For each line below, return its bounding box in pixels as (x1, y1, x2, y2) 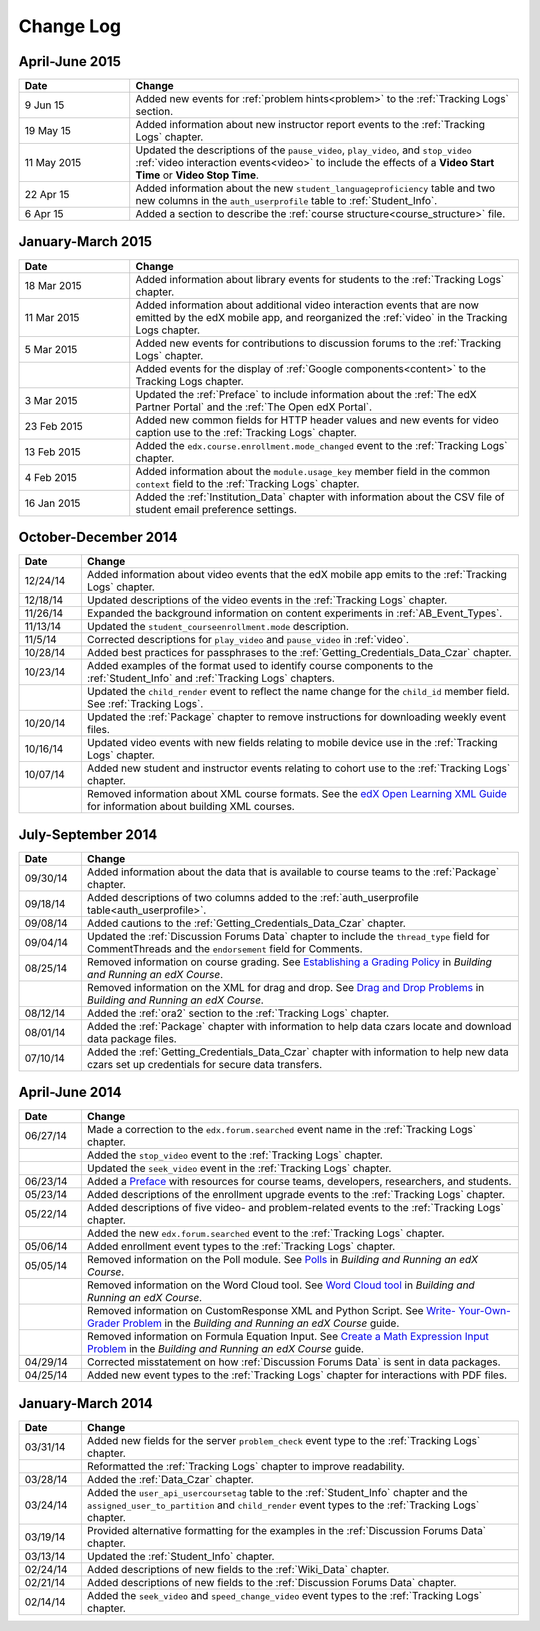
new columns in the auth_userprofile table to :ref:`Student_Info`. (135, 194, 438, 208)
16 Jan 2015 (24, 496, 81, 510)
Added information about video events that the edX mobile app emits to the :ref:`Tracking (86, 568, 507, 582)
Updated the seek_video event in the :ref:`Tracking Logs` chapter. (86, 1161, 392, 1175)
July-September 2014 (18, 826, 158, 843)
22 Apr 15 (24, 188, 70, 202)
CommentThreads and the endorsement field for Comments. (86, 941, 364, 955)
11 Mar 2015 (24, 310, 80, 324)
